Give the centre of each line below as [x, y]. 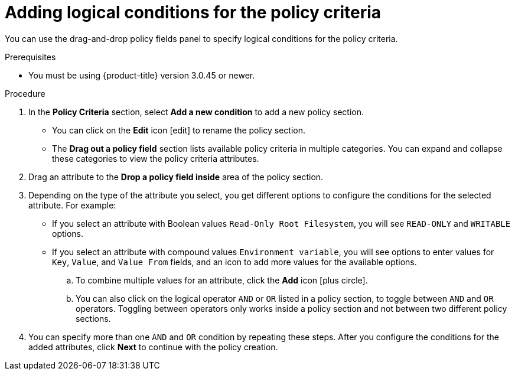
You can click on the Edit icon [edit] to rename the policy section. [179, 130]
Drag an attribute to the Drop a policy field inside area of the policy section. [176, 177]
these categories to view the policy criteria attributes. [156, 158]
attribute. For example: [72, 205]
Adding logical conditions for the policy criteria [193, 12]
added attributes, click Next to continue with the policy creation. [153, 347]
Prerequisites [30, 57]
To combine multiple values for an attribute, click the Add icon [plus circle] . [222, 280]
